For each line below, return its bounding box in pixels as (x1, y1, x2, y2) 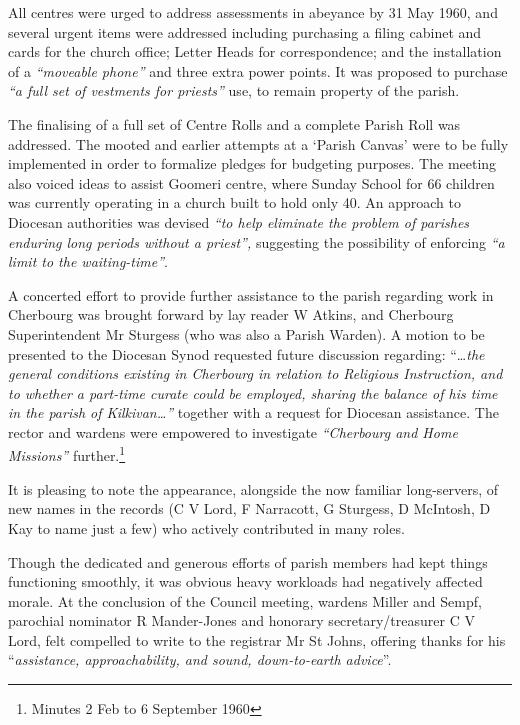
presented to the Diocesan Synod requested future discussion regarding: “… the (8, 343, 485, 364)
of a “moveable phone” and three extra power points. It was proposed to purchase (8, 60, 508, 81)
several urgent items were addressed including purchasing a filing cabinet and (8, 21, 482, 42)
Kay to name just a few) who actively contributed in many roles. (8, 517, 405, 538)
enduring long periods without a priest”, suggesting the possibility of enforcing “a (8, 231, 505, 252)
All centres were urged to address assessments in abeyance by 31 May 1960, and (8, 2, 498, 22)
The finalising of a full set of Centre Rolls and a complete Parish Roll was (8, 113, 461, 134)
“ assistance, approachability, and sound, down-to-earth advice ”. (8, 649, 392, 670)
